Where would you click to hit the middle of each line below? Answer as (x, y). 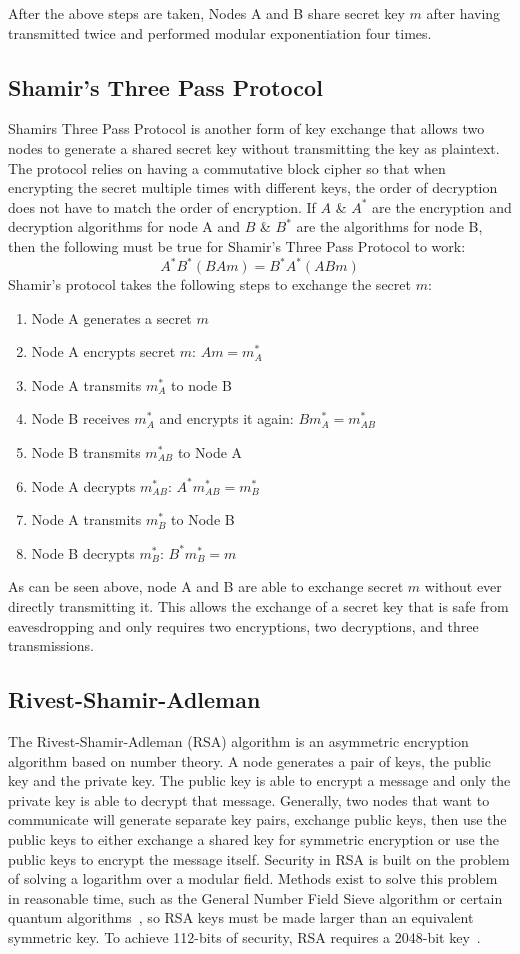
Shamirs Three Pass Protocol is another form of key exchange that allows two (246, 128)
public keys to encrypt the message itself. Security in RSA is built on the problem (259, 858)
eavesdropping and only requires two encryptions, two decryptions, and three (243, 625)
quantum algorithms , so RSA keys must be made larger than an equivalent (241, 917)
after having (463, 13)
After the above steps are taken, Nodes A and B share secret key (206, 13)
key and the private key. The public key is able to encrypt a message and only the (259, 780)
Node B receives (80, 418)
